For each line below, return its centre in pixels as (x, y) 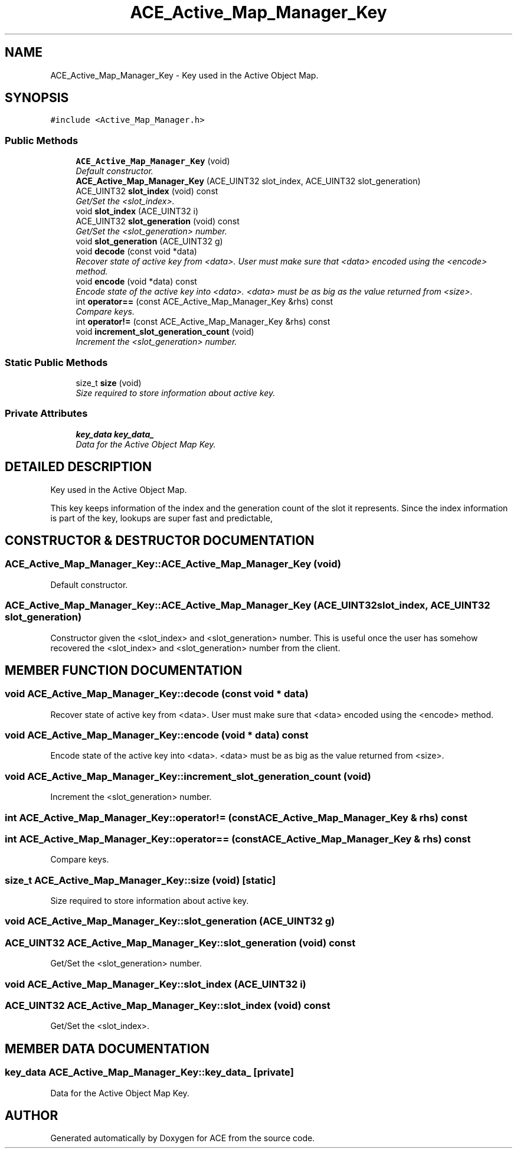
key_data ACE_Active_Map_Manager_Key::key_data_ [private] (149, 1072)
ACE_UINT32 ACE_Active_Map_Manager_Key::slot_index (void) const (168, 1005)
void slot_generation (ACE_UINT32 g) (149, 241)
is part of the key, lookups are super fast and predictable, (162, 518)
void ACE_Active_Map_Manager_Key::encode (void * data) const (157, 735)
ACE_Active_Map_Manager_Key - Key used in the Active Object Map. (184, 75)
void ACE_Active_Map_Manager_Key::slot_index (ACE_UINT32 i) (156, 984)
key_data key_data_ (115, 434)
